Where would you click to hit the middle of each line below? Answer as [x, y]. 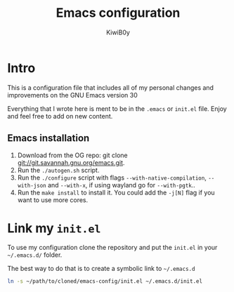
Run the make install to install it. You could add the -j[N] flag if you [116, 192]
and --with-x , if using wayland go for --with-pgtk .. [122, 185]
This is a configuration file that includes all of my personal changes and [111, 87]
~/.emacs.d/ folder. [35, 255]
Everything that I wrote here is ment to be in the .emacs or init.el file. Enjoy [117, 108]
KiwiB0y [118, 32]
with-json [32, 185]
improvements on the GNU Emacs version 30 [73, 95]
